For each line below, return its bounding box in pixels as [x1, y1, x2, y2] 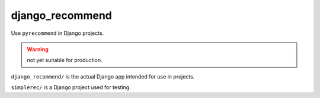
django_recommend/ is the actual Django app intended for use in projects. [11, 73, 195, 80]
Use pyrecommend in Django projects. [11, 30, 104, 37]
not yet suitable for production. [27, 57, 103, 64]
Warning [27, 45, 49, 53]
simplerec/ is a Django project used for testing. [11, 84, 131, 91]
